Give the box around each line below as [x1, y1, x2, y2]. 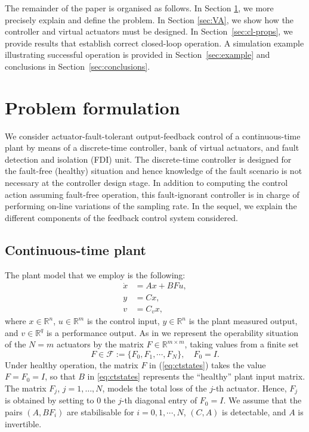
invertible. [5, 417, 42, 430]
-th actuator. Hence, [213, 381, 287, 394]
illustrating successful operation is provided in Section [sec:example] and [5, 48, 270, 61]
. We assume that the [223, 394, 302, 406]
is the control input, [86, 315, 160, 327]
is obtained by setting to [5, 394, 94, 406]
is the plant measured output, [189, 315, 298, 327]
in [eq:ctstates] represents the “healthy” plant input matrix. [87, 370, 305, 383]
